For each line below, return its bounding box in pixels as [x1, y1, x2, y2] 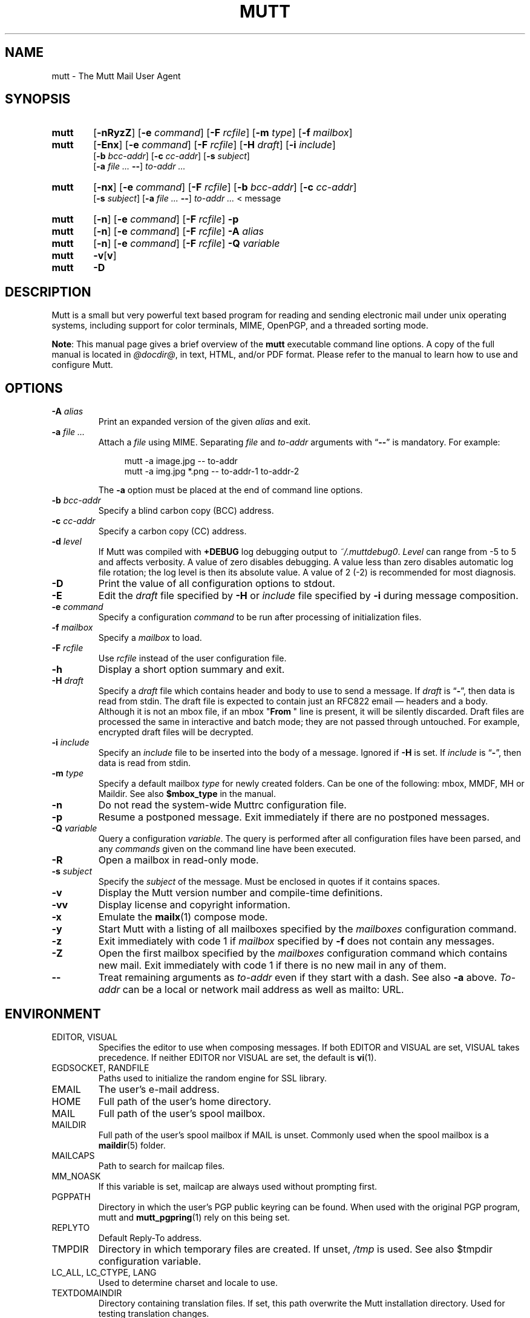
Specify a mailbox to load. [98, 632, 202, 643]
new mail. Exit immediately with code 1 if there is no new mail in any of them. [98, 959, 447, 972]
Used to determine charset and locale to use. [98, 1277, 278, 1288]
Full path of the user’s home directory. [98, 1095, 272, 1107]
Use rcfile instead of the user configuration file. [98, 653, 287, 664]
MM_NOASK [51, 1170, 101, 1181]
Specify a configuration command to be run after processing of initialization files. [98, 612, 422, 623]
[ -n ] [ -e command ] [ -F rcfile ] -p [93, 213, 239, 226]
